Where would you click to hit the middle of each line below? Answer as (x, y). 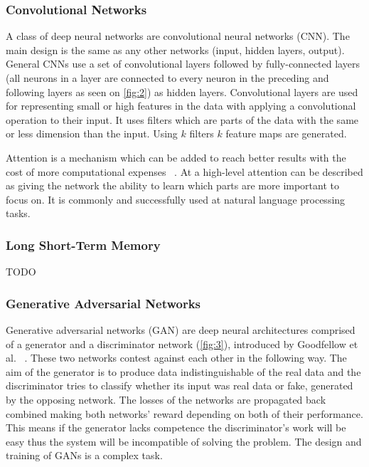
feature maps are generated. (286, 133)
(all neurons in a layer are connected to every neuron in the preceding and (167, 78)
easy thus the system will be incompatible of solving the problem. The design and (184, 441)
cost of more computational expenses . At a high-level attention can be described (184, 171)
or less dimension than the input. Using (92, 133)
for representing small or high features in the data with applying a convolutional (181, 106)
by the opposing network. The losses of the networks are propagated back (166, 399)
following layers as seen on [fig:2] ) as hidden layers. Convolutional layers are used (182, 91)
